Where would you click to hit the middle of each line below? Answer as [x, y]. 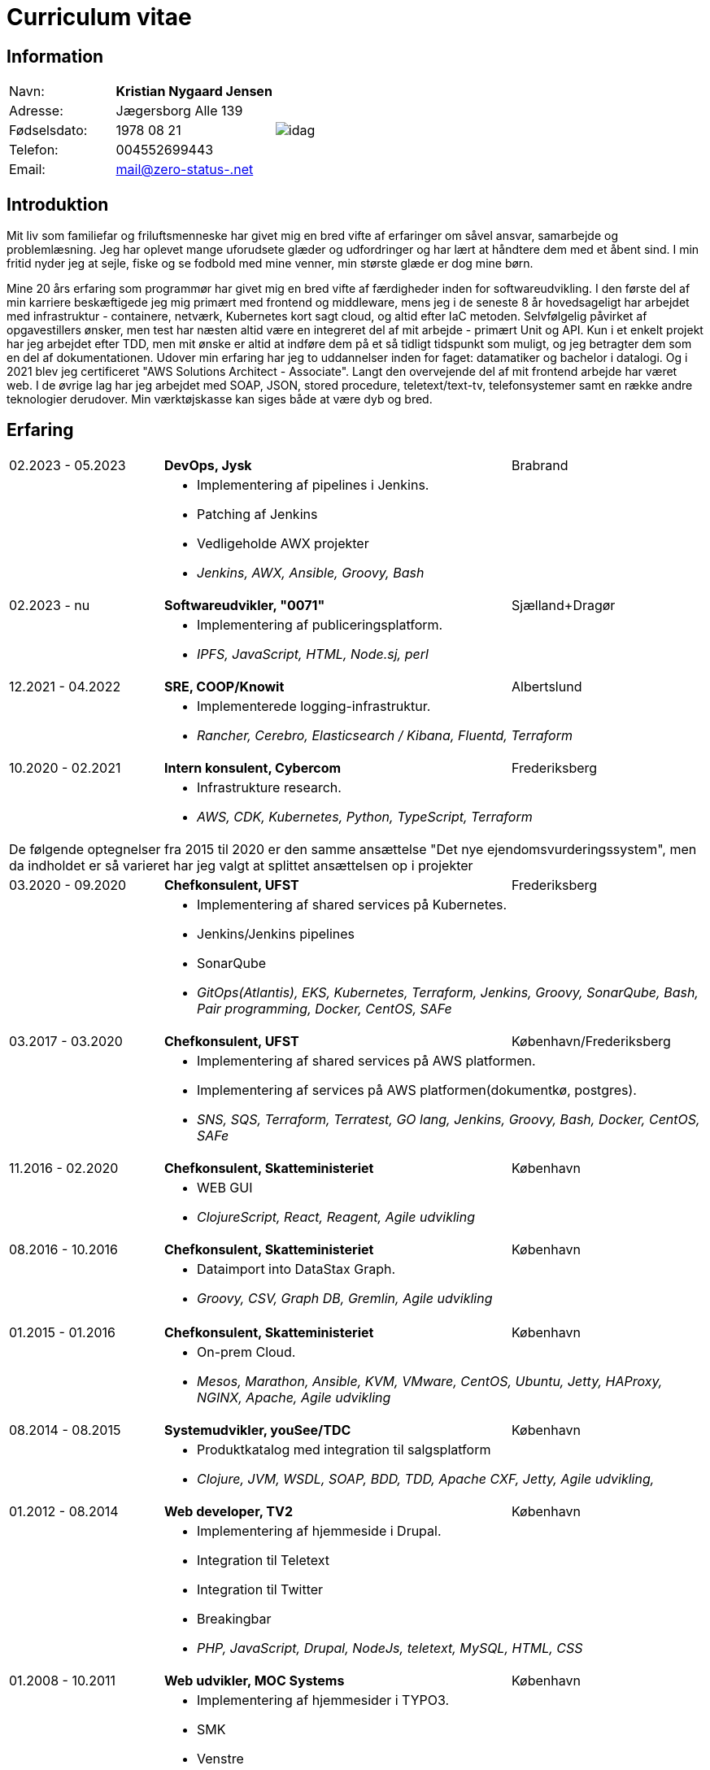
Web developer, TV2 [229, 1511]
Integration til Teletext [264, 1560]
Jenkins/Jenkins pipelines [276, 933]
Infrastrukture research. [269, 787]
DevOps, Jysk [208, 465]
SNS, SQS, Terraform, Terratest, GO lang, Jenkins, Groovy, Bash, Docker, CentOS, [449, 1119]
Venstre [220, 1758]
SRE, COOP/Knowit [224, 686]
